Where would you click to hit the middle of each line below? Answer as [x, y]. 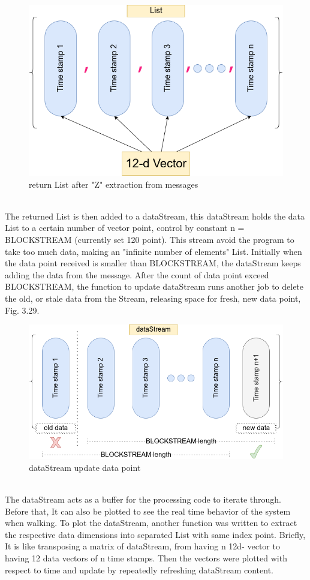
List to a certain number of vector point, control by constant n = [125, 228]
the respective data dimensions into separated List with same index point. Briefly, [155, 534]
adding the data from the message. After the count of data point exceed [137, 274]
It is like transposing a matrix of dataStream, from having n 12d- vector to [142, 546]
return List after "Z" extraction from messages [114, 184]
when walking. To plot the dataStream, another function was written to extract [151, 523]
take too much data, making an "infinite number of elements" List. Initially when [154, 251]
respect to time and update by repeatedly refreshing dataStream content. [139, 570]
